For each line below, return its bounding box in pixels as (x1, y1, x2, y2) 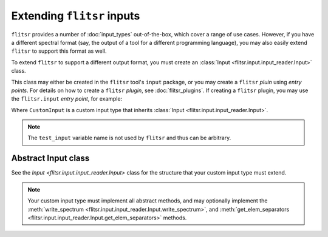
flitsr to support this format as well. (11, 47, 107, 55)
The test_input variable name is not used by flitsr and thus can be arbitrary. (27, 134, 231, 142)
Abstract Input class (11, 153, 90, 164)
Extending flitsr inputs (11, 9, 140, 22)
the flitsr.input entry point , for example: (11, 95, 123, 102)
